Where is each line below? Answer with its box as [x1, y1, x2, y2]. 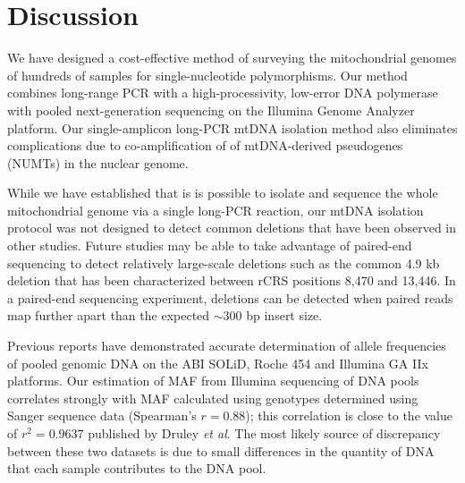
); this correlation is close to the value [245, 406, 453, 425]
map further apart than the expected [7, 306, 210, 325]
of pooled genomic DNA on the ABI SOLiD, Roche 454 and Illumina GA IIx [7, 353, 428, 372]
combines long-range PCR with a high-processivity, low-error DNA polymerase [7, 83, 438, 102]
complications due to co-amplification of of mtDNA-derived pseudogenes [7, 136, 403, 155]
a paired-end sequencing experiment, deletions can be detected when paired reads [7, 288, 453, 307]
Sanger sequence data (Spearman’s [7, 406, 197, 425]
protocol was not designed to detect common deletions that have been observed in [7, 218, 457, 237]
